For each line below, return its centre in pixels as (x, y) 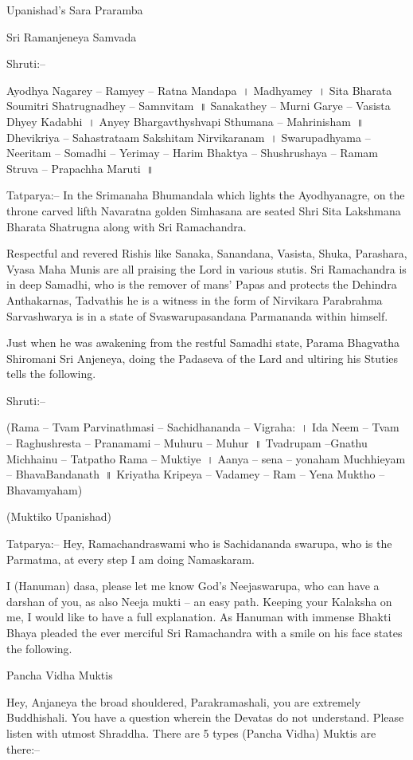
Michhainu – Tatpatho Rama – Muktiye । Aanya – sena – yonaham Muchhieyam (206, 458)
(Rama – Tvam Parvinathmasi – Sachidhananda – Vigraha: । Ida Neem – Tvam (203, 427)
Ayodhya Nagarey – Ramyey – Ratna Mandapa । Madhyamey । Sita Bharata (199, 90)
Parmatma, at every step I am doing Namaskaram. (131, 559)
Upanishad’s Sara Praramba (75, 10)
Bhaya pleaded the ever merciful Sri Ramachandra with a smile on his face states (205, 632)
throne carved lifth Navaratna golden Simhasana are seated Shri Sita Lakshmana (204, 210)
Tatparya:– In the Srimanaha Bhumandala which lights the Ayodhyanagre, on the (206, 195)
